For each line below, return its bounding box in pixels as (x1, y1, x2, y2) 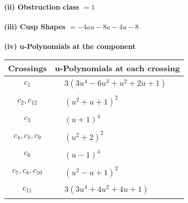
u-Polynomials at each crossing (55, 62, 180, 74)
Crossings (8, 62, 47, 74)
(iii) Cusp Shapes (4, 21, 66, 32)
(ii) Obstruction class (4, 2, 79, 12)
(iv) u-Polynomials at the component (4, 41, 136, 52)
